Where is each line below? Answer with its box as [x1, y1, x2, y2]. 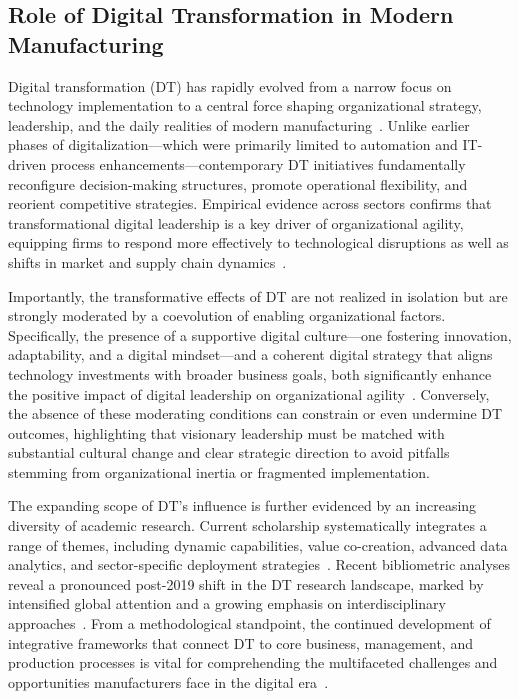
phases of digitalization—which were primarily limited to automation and [8, 134, 458, 155]
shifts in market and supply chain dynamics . [8, 251, 287, 272]
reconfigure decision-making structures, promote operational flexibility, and [8, 173, 468, 194]
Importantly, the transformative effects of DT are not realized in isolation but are [8, 285, 508, 306]
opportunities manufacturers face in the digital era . [8, 671, 329, 692]
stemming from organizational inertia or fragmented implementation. [8, 461, 430, 482]
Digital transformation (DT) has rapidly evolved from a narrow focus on [8, 75, 452, 96]
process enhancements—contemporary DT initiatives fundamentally [50, 153, 466, 174]
